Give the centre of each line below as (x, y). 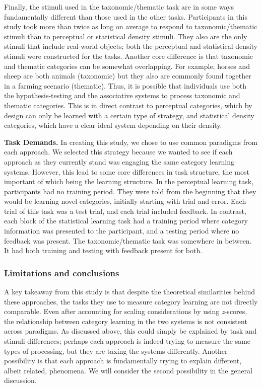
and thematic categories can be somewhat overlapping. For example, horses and (127, 66)
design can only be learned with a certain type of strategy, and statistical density (129, 115)
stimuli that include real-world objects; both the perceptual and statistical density (131, 46)
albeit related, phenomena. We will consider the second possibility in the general (128, 370)
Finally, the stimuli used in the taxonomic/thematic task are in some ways (119, 7)
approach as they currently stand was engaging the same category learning (119, 161)
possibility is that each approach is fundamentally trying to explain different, (123, 361)
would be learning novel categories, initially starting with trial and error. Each (125, 201)
